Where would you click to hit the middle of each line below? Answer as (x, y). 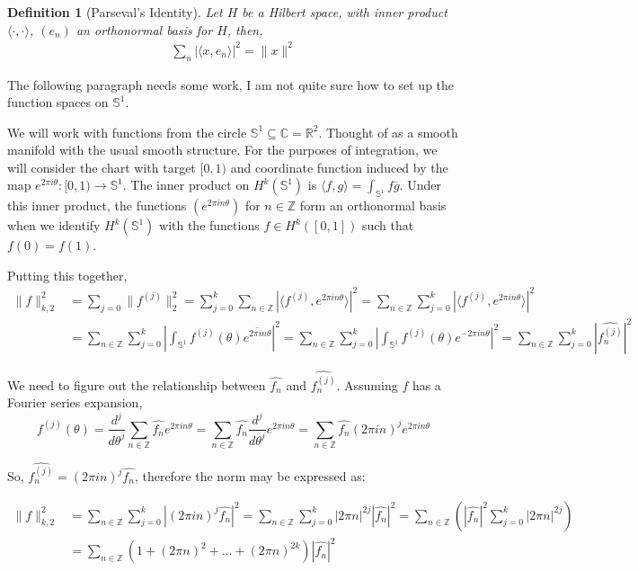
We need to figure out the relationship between (137, 384)
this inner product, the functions (97, 205)
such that (388, 225)
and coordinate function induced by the (339, 167)
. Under (420, 185)
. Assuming (367, 384)
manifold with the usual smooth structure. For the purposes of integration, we (222, 150)
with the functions (209, 225)
